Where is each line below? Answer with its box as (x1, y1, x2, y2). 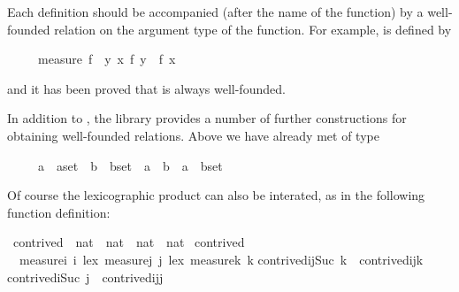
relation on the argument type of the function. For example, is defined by (54, 19, 452, 38)
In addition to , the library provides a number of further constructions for (7, 109, 407, 127)
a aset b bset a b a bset (37, 156, 223, 174)
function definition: (7, 203, 111, 221)
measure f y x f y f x (37, 50, 176, 68)
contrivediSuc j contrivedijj (7, 267, 164, 286)
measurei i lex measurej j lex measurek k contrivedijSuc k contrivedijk (19, 250, 424, 268)
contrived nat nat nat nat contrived (12, 233, 245, 251)
